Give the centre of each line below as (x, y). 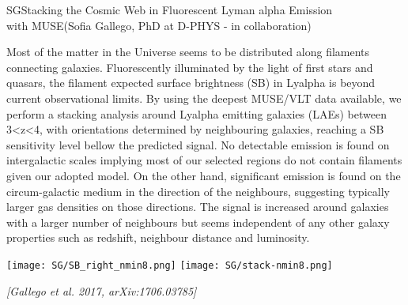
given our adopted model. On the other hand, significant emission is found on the (204, 175)
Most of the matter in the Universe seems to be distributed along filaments (188, 52)
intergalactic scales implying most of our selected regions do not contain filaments (204, 160)
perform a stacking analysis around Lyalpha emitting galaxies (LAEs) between (196, 113)
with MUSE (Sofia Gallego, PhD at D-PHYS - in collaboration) (159, 25)
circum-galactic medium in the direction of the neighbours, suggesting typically (198, 191)
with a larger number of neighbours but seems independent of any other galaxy (198, 222)
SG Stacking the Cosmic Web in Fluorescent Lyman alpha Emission (170, 9)
